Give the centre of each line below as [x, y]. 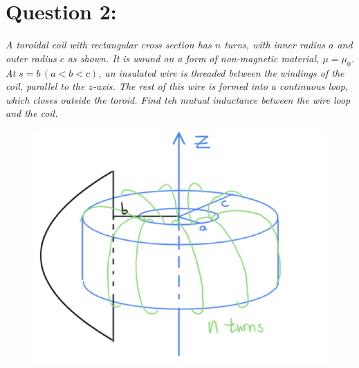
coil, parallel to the [45, 86]
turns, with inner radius [275, 45]
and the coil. [32, 113]
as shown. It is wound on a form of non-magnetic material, [193, 58]
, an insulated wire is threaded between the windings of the [221, 72]
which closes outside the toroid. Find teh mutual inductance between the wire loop [178, 99]
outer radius [31, 58]
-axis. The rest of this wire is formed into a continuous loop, [220, 86]
